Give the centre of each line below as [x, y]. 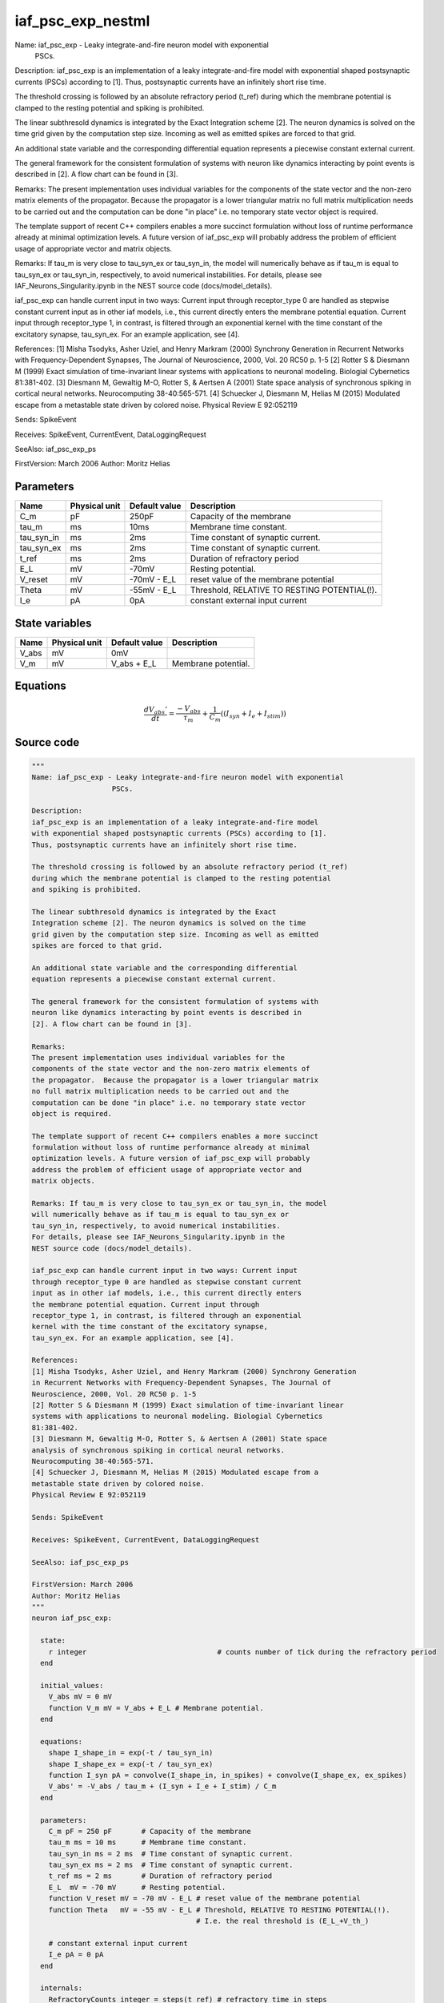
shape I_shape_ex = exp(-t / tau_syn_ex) [131, 1764]
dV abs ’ [156, 711]
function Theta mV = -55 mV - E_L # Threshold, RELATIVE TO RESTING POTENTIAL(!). [220, 1910]
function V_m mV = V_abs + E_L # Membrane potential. [156, 1708]
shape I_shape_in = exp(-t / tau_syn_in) [131, 1753]
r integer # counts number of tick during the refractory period [242, 1652]
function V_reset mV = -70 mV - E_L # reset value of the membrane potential [205, 1898]
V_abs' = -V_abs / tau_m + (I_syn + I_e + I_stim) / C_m [162, 1786]
